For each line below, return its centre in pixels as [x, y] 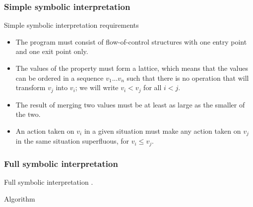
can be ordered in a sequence [60, 78]
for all [153, 87]
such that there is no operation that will [188, 78]
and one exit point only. [52, 51]
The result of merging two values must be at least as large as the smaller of [130, 104]
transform [31, 87]
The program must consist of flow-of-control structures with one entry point [131, 41]
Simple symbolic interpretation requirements [71, 25]
